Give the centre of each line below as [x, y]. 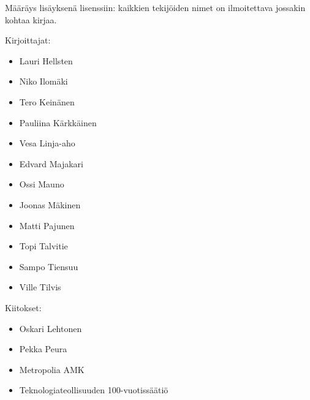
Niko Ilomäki [43, 81]
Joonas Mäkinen [50, 204]
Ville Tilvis [40, 287]
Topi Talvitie [43, 246]
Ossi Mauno [42, 184]
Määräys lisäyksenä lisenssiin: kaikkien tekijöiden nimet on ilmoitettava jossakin [155, 7]
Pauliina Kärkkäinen [58, 122]
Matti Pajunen [47, 225]
